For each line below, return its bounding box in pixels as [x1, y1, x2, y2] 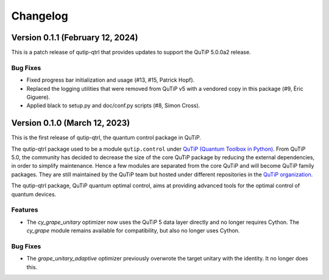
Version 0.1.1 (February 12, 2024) [11, 32, 138, 43]
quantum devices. [11, 190, 57, 198]
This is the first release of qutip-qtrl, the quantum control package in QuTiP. [11, 134, 201, 142]
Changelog [11, 9, 68, 23]
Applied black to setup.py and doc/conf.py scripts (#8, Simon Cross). [26, 102, 200, 109]
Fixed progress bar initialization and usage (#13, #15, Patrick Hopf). [26, 76, 195, 84]
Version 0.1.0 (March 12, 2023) [11, 118, 130, 128]
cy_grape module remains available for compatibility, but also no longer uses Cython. [26, 227, 240, 234]
